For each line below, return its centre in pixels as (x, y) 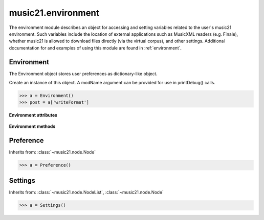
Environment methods (32, 126)
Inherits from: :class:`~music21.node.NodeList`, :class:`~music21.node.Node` (86, 192)
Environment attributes (33, 115)
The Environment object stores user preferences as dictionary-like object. (83, 73)
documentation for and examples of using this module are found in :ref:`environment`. (95, 48)
